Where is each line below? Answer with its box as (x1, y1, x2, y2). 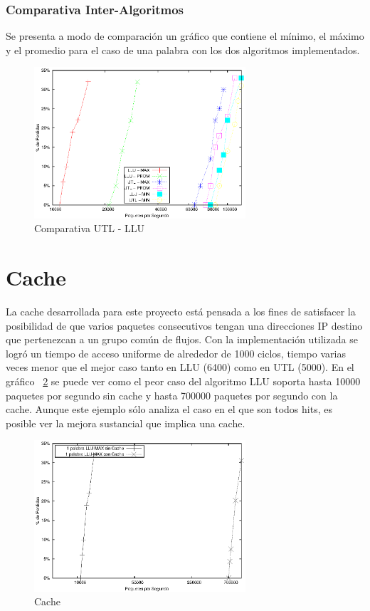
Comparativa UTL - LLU (34, 221, 144, 236)
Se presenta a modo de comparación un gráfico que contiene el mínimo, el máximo (6, 28, 364, 43)
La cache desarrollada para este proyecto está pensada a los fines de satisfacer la (6, 304, 356, 319)
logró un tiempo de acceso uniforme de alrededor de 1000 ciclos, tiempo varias (6, 345, 346, 360)
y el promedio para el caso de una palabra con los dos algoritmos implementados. (6, 42, 360, 57)
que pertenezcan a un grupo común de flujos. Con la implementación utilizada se (6, 332, 358, 347)
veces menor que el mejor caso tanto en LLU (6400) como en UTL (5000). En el (6, 360, 354, 375)
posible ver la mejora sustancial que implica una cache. (6, 415, 245, 430)
